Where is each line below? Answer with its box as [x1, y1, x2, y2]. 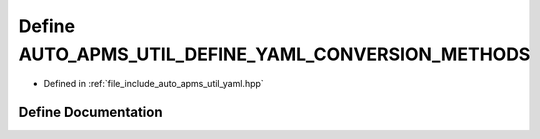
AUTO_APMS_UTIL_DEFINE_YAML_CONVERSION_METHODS [18, 43, 531, 65]
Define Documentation [18, 104, 163, 121]
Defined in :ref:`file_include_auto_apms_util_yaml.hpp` [43, 78, 264, 90]
